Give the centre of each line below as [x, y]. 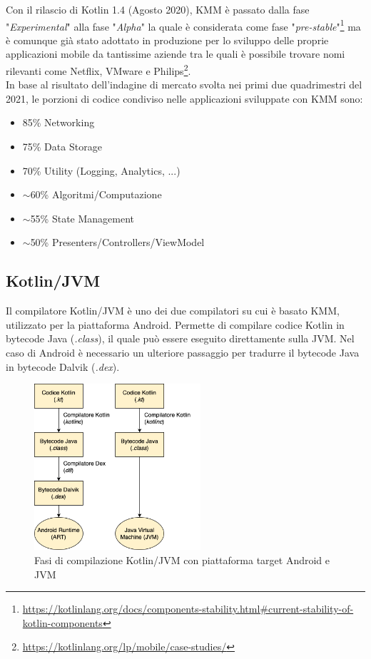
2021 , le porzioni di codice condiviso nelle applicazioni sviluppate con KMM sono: [184, 98]
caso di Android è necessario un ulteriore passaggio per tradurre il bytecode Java [183, 353]
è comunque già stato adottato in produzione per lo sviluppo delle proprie [167, 40]
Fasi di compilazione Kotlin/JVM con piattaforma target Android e [182, 560]
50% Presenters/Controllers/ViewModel [117, 242]
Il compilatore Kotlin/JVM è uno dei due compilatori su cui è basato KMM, [173, 311]
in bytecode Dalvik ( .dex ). [63, 366]
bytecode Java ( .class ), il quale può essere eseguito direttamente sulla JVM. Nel [180, 338]
